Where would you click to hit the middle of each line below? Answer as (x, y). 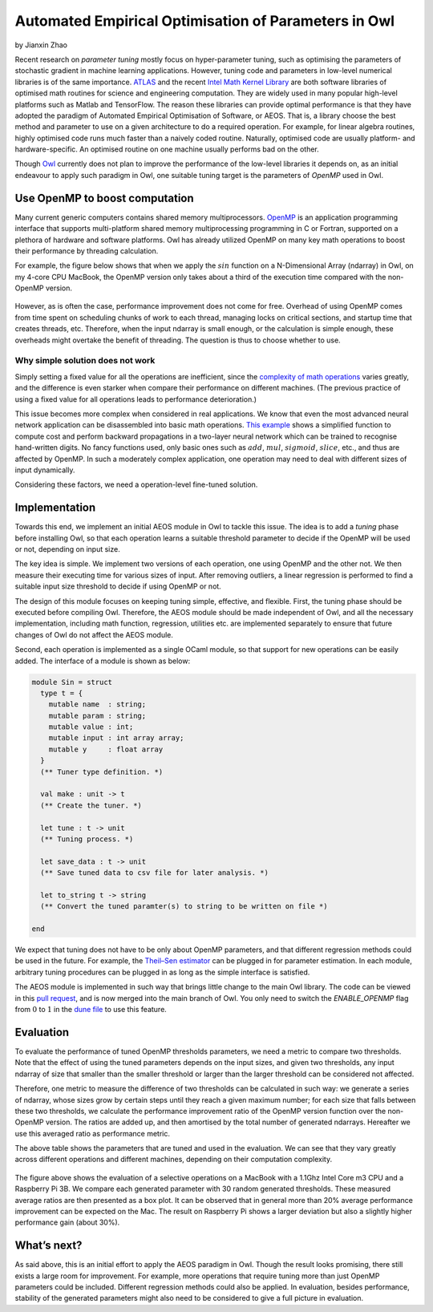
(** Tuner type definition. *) (102, 771)
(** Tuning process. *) (87, 839)
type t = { (62, 693)
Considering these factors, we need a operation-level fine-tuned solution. (136, 484)
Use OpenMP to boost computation (104, 198)
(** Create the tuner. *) (91, 805)
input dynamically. (45, 470)
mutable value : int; (91, 727)
